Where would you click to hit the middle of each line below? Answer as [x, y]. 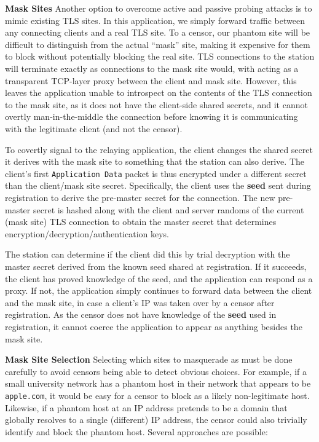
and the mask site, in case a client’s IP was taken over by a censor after [140, 302]
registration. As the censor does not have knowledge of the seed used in [141, 314]
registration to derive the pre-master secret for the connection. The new [140, 197]
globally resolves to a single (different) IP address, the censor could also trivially [156, 420]
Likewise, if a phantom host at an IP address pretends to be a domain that [146, 407]
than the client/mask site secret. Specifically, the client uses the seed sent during [158, 185]
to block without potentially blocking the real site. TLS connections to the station [160, 56]
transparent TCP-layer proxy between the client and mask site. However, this [151, 80]
